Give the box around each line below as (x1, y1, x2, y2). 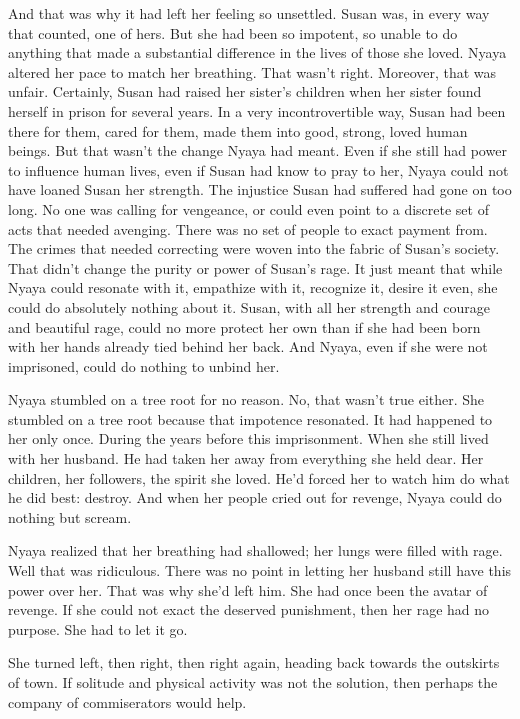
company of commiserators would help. (8, 691, 247, 712)
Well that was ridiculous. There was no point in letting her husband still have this (8, 560, 512, 581)
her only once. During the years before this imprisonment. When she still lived (8, 428, 489, 449)
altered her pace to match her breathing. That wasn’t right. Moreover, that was (8, 61, 497, 82)
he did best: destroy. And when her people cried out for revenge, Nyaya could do (8, 487, 502, 508)
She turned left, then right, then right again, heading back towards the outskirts (8, 652, 500, 673)
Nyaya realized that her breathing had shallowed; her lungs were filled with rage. (8, 540, 503, 561)
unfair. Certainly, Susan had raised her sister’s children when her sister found (8, 81, 482, 102)
